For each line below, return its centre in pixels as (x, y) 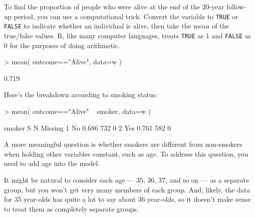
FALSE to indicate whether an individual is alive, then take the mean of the (117, 26)
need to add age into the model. (52, 163)
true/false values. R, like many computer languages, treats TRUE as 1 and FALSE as (127, 35)
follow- (236, 6)
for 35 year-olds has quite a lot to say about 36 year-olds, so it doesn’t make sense (127, 199)
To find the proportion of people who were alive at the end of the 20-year (114, 6)
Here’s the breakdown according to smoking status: (81, 95)
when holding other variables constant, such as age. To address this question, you (126, 153)
